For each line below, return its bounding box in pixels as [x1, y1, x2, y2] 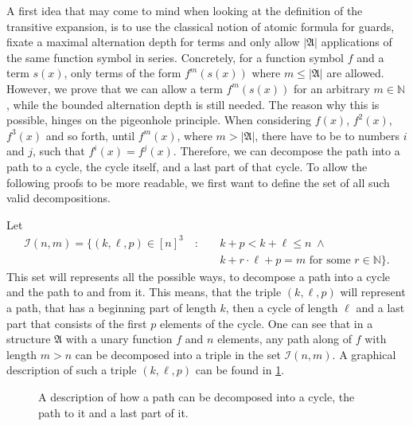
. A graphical [332, 346, 396, 362]
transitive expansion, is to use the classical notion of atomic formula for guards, [6, 18, 395, 34]
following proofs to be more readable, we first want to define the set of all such [6, 174, 390, 190]
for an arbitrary [294, 80, 370, 96]
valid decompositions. [6, 190, 111, 206]
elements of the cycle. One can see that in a [159, 315, 373, 331]
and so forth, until [45, 127, 135, 143]
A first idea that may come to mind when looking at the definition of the [6, 2, 363, 18]
